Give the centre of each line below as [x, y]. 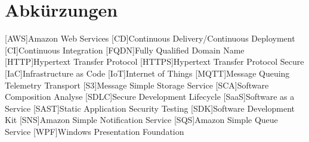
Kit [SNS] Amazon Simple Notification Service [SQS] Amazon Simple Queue [141, 120]
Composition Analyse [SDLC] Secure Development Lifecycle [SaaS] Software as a [150, 97]
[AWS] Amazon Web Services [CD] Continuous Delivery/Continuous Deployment [150, 38]
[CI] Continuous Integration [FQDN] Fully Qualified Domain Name [125, 50]
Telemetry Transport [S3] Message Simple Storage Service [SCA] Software [137, 85]
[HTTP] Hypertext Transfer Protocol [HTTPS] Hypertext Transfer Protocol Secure [154, 61]
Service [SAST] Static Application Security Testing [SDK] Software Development [150, 108]
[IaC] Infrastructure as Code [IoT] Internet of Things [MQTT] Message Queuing [147, 73]
